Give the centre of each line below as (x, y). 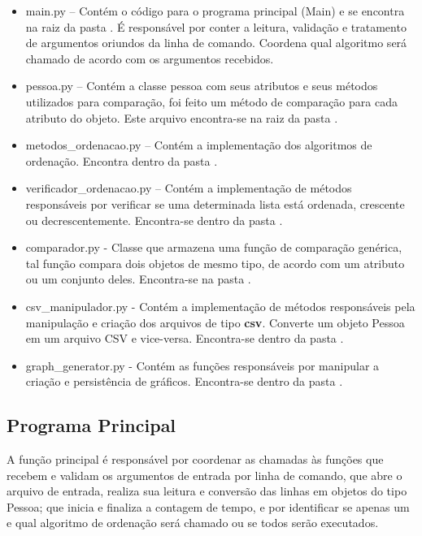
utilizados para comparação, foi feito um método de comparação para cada (211, 101)
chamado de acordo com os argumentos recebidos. (150, 58)
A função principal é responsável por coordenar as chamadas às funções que (195, 459)
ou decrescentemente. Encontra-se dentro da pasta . (154, 220)
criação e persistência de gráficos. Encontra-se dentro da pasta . (184, 381)
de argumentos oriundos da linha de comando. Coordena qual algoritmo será (216, 43)
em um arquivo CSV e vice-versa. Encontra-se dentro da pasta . (185, 338)
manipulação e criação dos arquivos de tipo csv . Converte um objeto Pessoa (215, 322)
